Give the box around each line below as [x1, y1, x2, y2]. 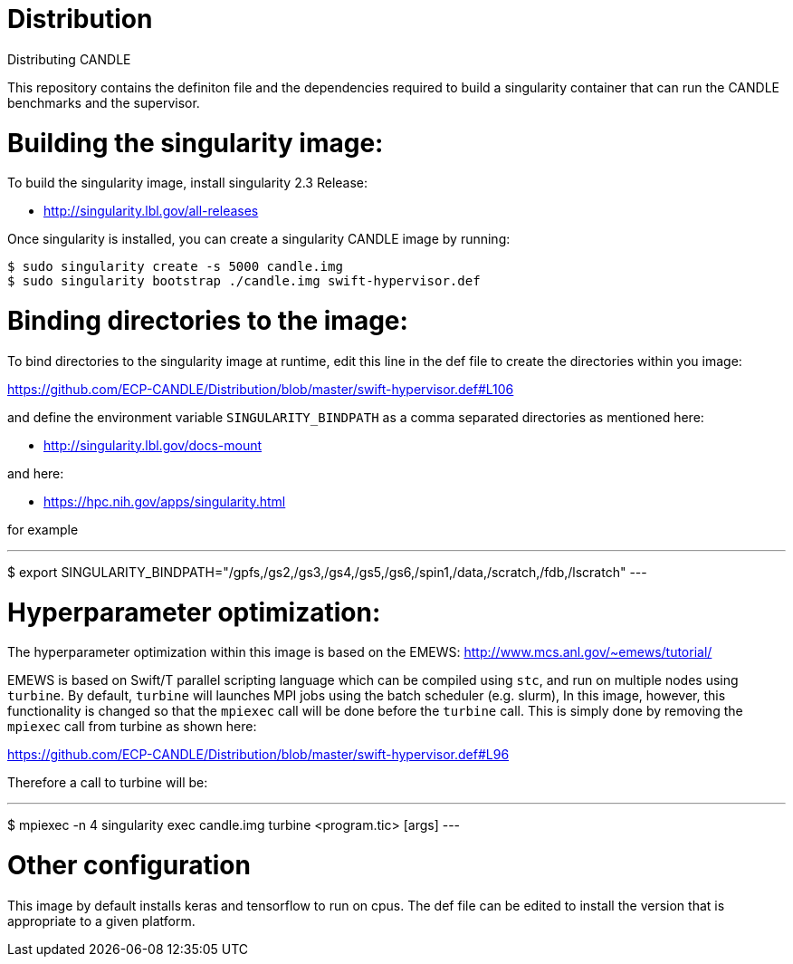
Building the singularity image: [7, 127, 384, 159]
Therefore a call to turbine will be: [7, 775, 208, 791]
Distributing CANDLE [7, 51, 131, 67]
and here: [7, 465, 64, 481]
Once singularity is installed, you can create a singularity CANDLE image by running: [7, 231, 511, 247]
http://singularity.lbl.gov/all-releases [43, 203, 259, 219]
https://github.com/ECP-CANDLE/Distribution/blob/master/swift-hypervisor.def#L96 [7, 747, 510, 763]
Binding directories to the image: [7, 305, 408, 336]
